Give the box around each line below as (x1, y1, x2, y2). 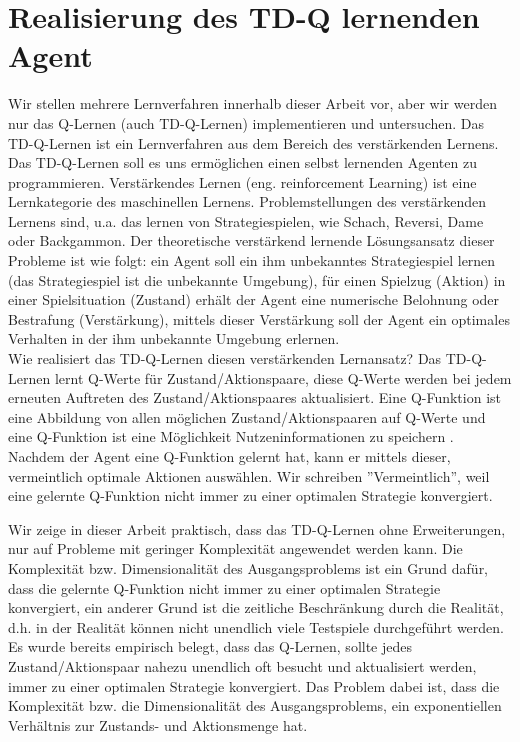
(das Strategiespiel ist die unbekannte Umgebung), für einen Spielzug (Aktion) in (8, 269, 506, 290)
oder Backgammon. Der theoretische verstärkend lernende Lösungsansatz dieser (8, 230, 495, 251)
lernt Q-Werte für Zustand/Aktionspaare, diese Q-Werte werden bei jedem (54, 367, 512, 388)
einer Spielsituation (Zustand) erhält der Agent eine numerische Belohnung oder (8, 289, 500, 310)
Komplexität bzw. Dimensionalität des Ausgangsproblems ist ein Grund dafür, (8, 557, 489, 578)
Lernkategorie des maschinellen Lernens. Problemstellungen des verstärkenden (8, 191, 487, 212)
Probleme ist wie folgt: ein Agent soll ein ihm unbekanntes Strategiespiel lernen (8, 250, 496, 271)
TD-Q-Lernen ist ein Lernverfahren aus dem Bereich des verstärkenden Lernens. (8, 132, 499, 153)
